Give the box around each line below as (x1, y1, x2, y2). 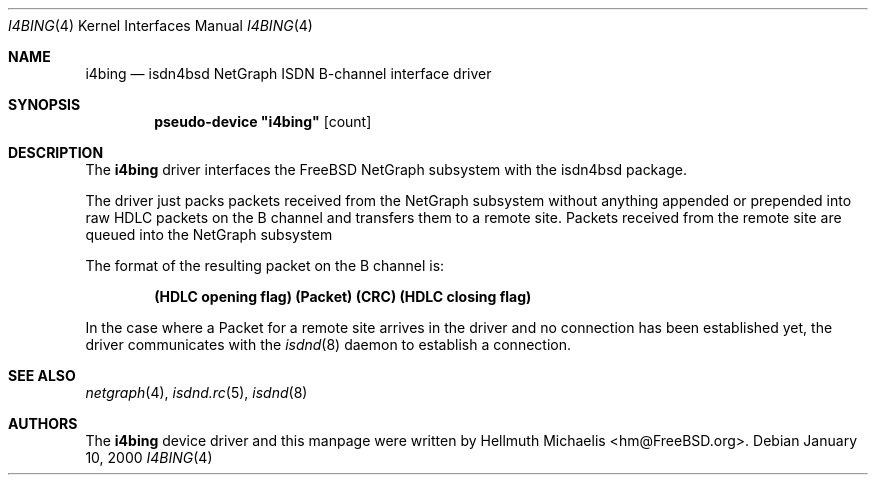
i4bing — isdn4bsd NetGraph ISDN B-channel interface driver (85, 65, 492, 82)
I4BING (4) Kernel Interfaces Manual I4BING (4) (8, 17, 313, 34)
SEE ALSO (8, 367, 76, 384)
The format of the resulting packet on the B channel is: (85, 257, 445, 274)
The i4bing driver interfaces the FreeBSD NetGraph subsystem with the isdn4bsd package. (85, 161, 687, 178)
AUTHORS (8, 415, 78, 432)
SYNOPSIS (8, 96, 81, 113)
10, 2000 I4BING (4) (85, 449, 213, 466)
